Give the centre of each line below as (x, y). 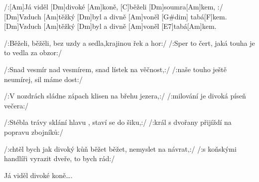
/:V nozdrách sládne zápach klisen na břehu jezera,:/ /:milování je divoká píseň (125, 96)
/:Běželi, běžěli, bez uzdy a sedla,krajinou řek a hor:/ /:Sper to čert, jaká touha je (129, 43)
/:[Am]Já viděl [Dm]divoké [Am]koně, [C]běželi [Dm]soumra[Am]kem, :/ (114, 6)
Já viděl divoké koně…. (38, 175)
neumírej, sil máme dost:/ (43, 79)
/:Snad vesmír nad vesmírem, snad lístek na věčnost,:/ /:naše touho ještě (116, 69)
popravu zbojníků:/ (34, 132)
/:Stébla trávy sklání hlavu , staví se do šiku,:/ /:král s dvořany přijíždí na (118, 122)
